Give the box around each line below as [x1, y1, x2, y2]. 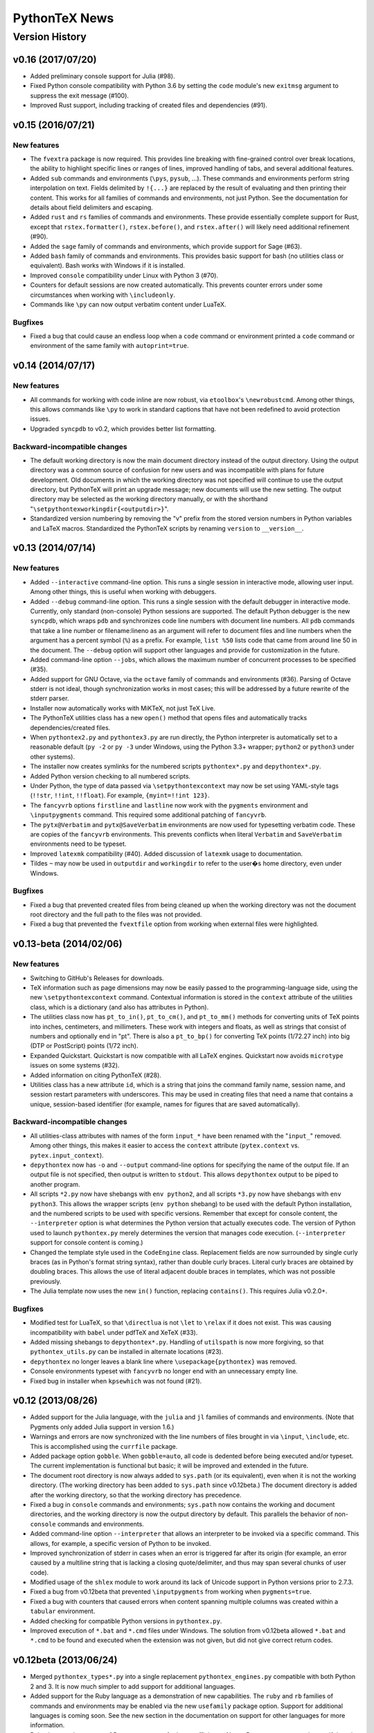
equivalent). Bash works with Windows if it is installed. [30, 261, 186, 270]
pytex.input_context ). [30, 1151, 104, 1159]
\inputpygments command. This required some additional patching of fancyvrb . [30, 811, 267, 819]
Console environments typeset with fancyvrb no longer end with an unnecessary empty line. [30, 1367, 298, 1375]
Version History [12, 31, 87, 43]
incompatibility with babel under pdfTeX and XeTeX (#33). [30, 1328, 198, 1336]
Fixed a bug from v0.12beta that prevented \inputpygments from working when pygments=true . [30, 1587, 312, 1596]
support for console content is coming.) [30, 1238, 143, 1247]
